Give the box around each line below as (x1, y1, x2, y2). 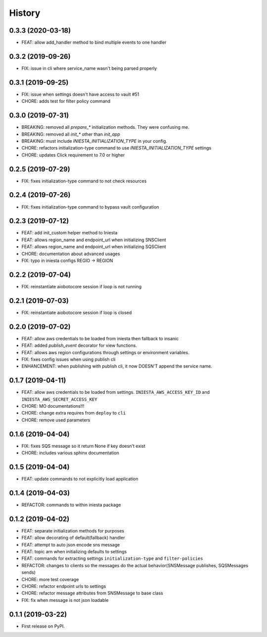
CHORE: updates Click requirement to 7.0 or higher (21, 152, 125, 158)
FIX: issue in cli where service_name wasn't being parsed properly (21, 65, 157, 71)
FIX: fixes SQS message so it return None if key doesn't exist (21, 443, 145, 449)
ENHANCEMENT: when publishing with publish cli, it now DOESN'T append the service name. (21, 363, 213, 369)
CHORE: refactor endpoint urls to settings (21, 583, 106, 589)
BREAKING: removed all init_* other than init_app (21, 131, 121, 137)
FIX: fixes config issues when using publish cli (21, 356, 116, 362)
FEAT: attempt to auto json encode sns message (21, 541, 120, 547)
